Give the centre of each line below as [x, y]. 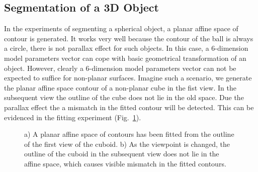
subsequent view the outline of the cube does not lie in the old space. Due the [124, 97]
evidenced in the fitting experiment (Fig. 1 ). [73, 117]
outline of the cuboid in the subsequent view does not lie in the [122, 154]
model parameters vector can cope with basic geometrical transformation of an [125, 58]
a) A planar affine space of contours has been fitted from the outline [129, 134]
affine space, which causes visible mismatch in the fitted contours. [125, 163]
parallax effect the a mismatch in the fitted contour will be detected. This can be [129, 107]
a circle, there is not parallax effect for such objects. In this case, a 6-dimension [126, 48]
